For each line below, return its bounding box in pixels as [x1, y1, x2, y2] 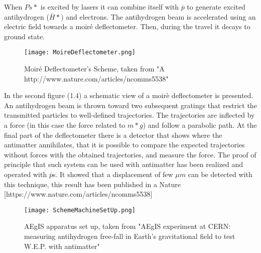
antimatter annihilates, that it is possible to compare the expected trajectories [4, 139, 245, 150]
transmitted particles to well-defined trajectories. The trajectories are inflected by [4, 110, 255, 120]
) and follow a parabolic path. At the [143, 120, 257, 130]
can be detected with [188, 168, 252, 179]
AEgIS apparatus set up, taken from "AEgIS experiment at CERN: [24, 221, 231, 231]
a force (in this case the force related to [4, 120, 125, 130]
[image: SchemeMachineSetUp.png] [24, 206, 136, 214]
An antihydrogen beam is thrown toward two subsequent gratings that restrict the [4, 100, 257, 110]
